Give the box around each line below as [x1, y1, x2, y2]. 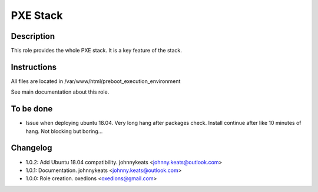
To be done [11, 104, 53, 114]
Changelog [11, 143, 52, 153]
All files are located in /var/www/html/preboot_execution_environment [11, 77, 181, 85]
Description [11, 31, 55, 41]
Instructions [11, 62, 57, 72]
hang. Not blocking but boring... [25, 127, 103, 135]
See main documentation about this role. [11, 88, 110, 95]
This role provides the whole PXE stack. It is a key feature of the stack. [11, 47, 183, 54]
